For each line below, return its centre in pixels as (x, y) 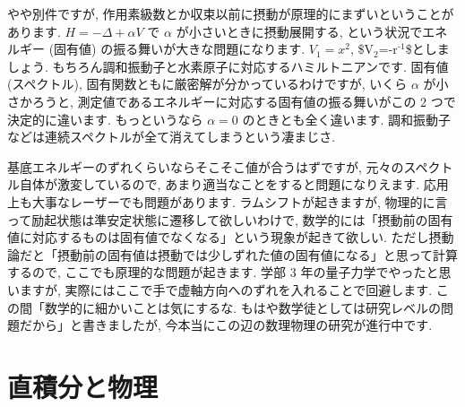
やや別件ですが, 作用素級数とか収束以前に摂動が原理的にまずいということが (231, 13)
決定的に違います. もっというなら (105, 119)
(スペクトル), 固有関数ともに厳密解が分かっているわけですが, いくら (207, 84)
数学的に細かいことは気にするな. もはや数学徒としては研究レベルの (242, 307)
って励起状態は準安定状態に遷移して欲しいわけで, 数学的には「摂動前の (218, 219)
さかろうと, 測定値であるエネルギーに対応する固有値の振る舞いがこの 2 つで (232, 101)
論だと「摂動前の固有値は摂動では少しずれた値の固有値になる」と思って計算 (233, 254)
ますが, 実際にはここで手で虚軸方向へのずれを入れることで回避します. (226, 289)
